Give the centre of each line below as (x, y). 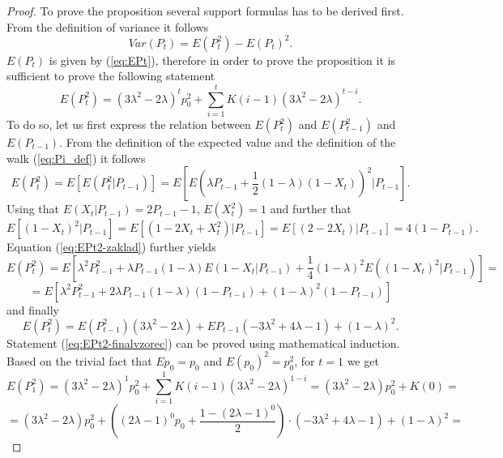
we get (363, 360)
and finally (33, 309)
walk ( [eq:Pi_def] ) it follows (76, 158)
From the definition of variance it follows (108, 26)
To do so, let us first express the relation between (129, 124)
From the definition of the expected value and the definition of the (231, 142)
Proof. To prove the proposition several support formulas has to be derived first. (205, 11)
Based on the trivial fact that (79, 360)
